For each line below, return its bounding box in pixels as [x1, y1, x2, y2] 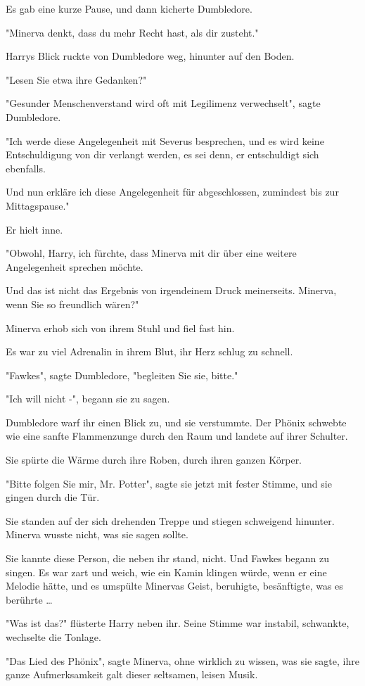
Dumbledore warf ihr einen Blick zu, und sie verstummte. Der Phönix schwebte [6, 414, 347, 429]
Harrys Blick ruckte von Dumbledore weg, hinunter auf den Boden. [6, 49, 295, 63]
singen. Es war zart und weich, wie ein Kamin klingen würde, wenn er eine [6, 564, 327, 579]
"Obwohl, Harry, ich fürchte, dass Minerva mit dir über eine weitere [6, 246, 297, 260]
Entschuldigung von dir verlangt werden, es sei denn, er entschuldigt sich [6, 147, 319, 162]
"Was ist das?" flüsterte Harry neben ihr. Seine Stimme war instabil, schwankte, [6, 616, 350, 630]
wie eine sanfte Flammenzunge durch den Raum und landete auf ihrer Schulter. [6, 428, 348, 443]
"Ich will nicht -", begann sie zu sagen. [6, 391, 170, 406]
